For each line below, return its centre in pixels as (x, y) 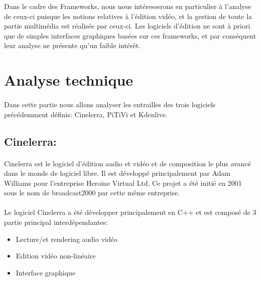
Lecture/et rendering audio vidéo (67, 239)
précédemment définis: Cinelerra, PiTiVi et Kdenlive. (86, 114)
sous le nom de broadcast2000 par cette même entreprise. (92, 193)
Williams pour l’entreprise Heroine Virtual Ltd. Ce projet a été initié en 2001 (123, 183)
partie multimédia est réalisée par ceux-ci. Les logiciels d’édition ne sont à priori (127, 26)
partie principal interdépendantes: (56, 222)
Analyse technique (69, 80)
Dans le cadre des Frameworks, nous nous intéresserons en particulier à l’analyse (128, 6)
